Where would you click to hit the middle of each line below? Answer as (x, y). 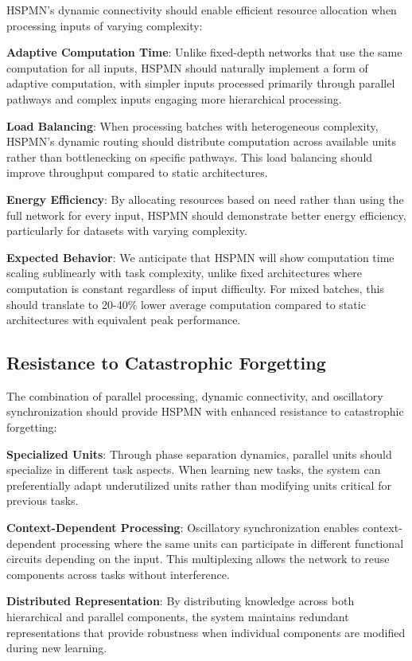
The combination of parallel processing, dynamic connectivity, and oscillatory (195, 395)
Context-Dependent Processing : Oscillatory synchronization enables (183, 528)
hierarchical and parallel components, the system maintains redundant (178, 617)
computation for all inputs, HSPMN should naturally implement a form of (187, 67)
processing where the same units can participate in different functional (232, 543)
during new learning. (57, 648)
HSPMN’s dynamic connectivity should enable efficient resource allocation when (202, 10)
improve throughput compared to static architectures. (137, 172)
